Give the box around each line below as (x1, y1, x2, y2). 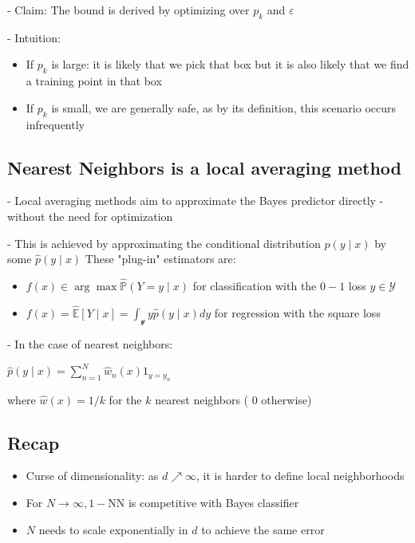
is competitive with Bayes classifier (128, 494, 299, 510)
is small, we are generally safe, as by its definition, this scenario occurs (51, 99, 397, 116)
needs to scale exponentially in (38, 521, 188, 537)
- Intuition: (7, 29, 61, 45)
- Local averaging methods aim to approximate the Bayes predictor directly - (7, 192, 384, 209)
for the (109, 391, 142, 407)
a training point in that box (26, 73, 162, 89)
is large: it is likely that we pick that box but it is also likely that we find (51, 56, 409, 73)
